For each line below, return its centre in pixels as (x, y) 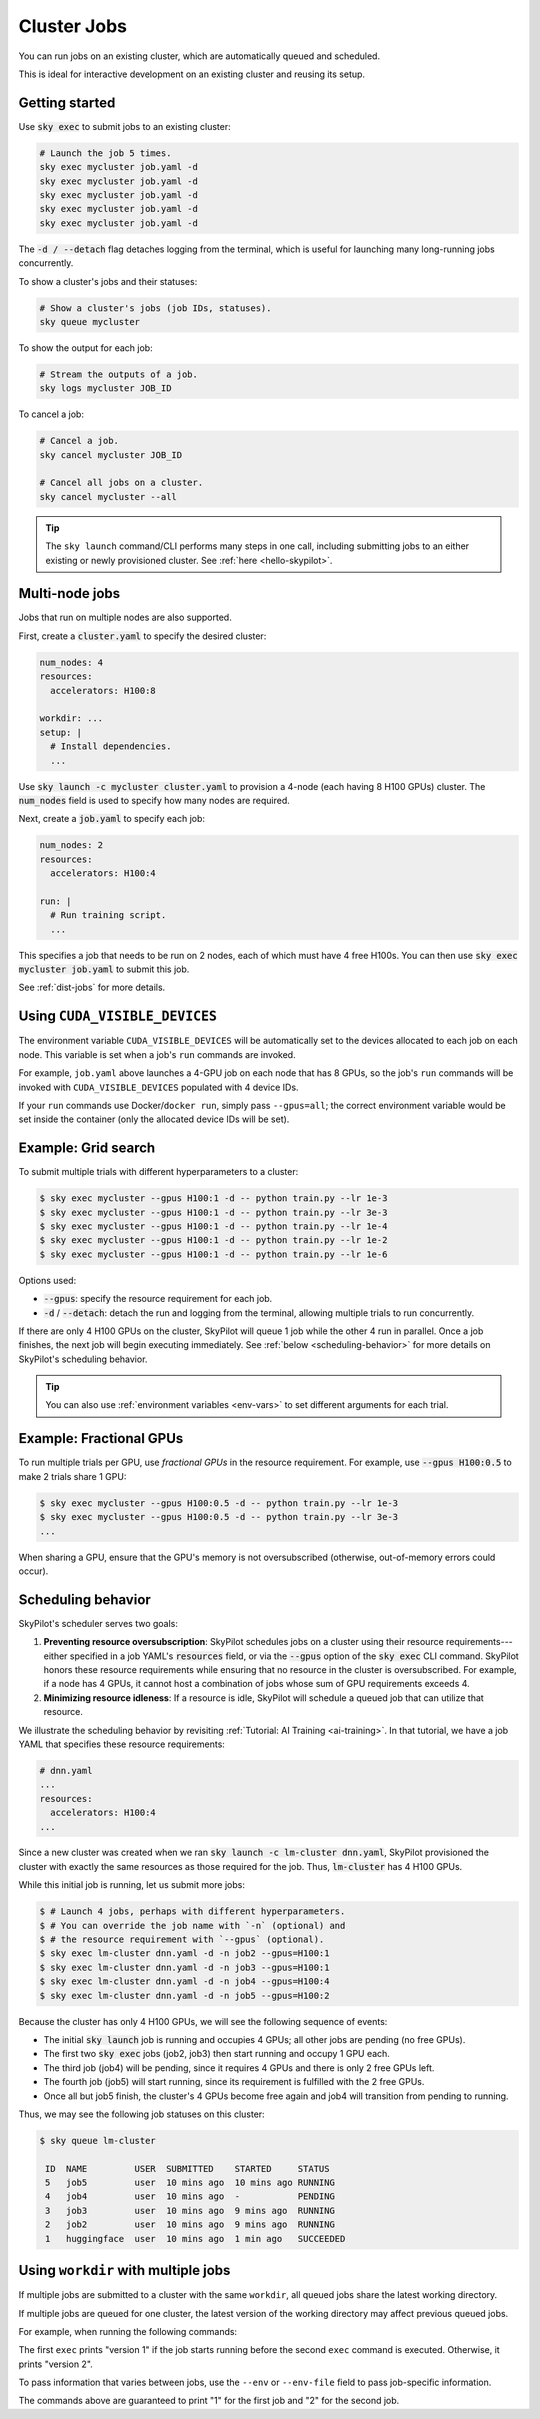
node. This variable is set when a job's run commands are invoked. (157, 1054)
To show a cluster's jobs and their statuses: (108, 281)
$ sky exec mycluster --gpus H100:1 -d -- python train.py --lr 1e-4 (213, 1226)
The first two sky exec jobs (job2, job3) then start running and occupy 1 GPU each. (216, 2054)
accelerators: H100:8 (103, 690)
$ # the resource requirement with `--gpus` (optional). (182, 1939)
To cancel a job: (51, 414)
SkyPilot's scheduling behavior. (83, 1359)
